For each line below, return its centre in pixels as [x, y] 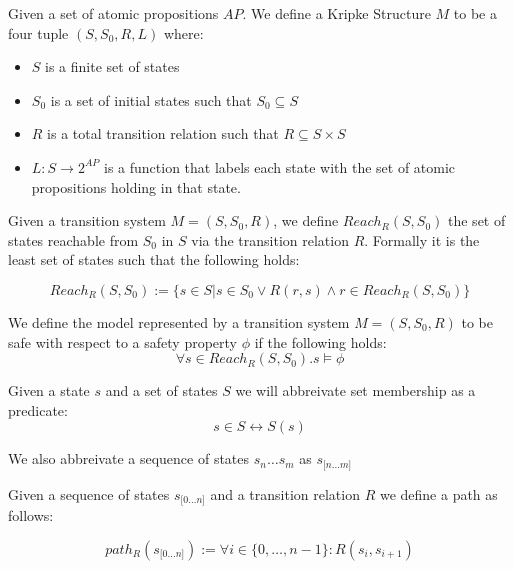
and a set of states [161, 390]
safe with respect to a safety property [122, 341]
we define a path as [438, 493]
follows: [31, 515]
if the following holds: [320, 341]
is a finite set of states [112, 66]
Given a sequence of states [89, 493]
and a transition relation [285, 493]
